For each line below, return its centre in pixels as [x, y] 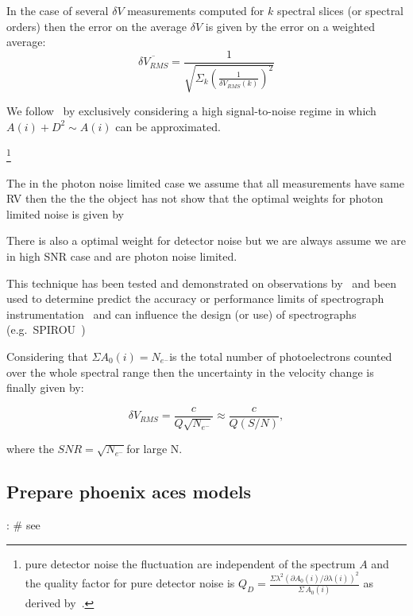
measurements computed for [196, 10]
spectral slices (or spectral [340, 10]
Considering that [47, 356]
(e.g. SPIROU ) [46, 329]
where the [30, 449]
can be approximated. [168, 126]
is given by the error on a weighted [290, 26]
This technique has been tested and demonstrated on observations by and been [201, 283]
